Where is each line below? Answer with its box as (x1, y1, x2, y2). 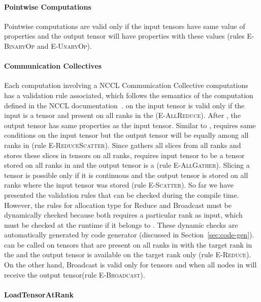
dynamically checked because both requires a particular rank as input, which (4, 209, 243, 220)
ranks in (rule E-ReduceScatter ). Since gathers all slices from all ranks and (4, 139, 241, 150)
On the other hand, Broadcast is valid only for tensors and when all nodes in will (4, 259, 257, 270)
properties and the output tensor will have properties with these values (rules (4, 31, 245, 41)
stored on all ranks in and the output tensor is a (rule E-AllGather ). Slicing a (4, 160, 250, 170)
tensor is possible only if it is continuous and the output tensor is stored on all (4, 169, 248, 180)
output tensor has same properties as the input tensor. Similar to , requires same (4, 119, 256, 130)
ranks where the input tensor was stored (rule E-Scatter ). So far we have (4, 179, 234, 190)
